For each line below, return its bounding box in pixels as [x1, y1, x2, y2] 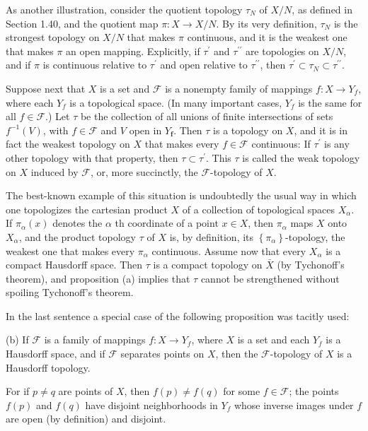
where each [6, 95, 54, 110]
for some [223, 384, 260, 398]
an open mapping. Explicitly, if [66, 43, 200, 58]
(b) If [6, 332, 29, 347]
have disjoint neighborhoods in [85, 397, 218, 412]
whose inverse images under [234, 397, 354, 412]
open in [129, 122, 162, 137]
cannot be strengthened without [200, 271, 340, 285]
